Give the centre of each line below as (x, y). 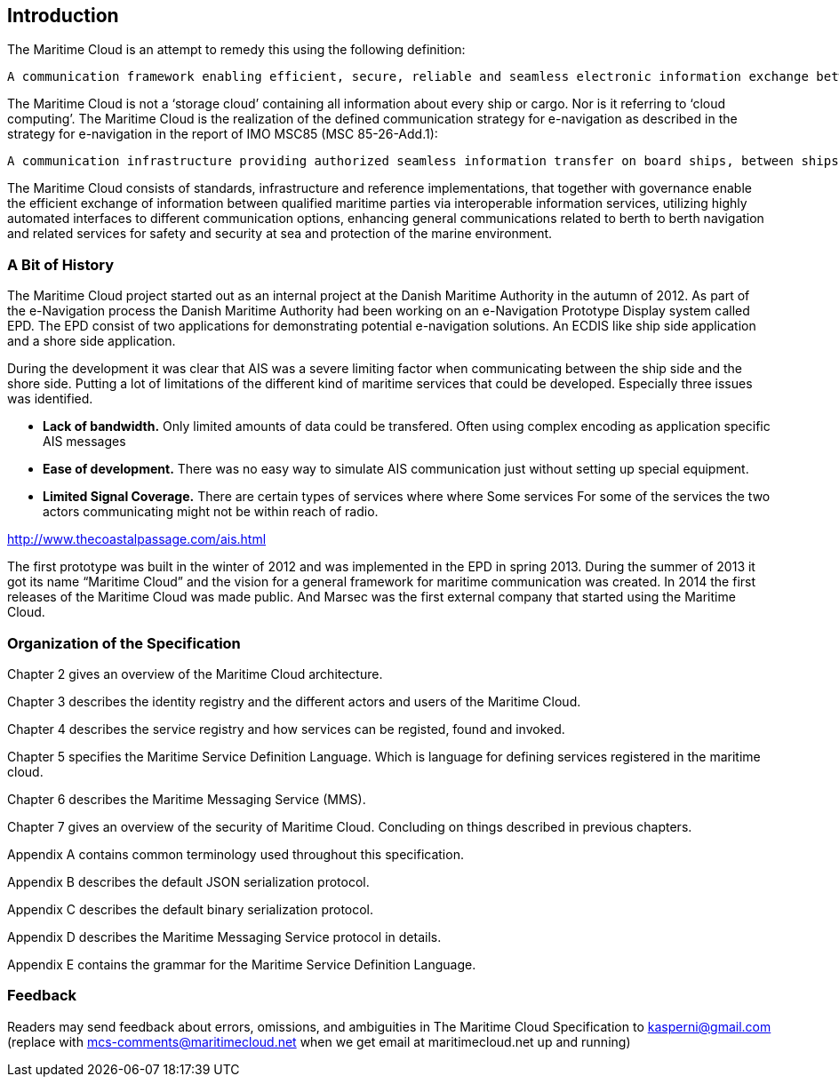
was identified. (50, 399)
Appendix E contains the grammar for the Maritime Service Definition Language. (242, 964)
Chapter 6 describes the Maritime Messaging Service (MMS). (187, 799)
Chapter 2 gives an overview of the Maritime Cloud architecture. (195, 674)
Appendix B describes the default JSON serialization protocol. (188, 881)
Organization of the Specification (124, 643)
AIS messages (84, 442)
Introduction (63, 16)
